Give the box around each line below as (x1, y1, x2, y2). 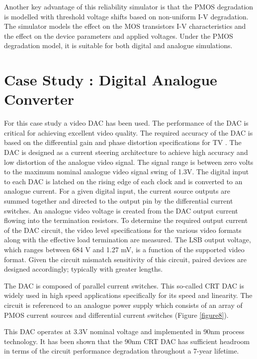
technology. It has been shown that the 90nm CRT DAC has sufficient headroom (4, 336, 250, 346)
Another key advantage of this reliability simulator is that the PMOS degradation (4, 1, 254, 11)
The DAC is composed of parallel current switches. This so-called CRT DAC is (4, 280, 244, 290)
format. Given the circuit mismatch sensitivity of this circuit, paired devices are (4, 254, 247, 264)
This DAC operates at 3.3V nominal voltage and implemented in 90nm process (4, 326, 245, 337)
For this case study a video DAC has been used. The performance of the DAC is (4, 118, 249, 128)
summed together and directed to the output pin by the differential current (4, 196, 233, 206)
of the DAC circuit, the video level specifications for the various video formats (4, 224, 242, 235)
